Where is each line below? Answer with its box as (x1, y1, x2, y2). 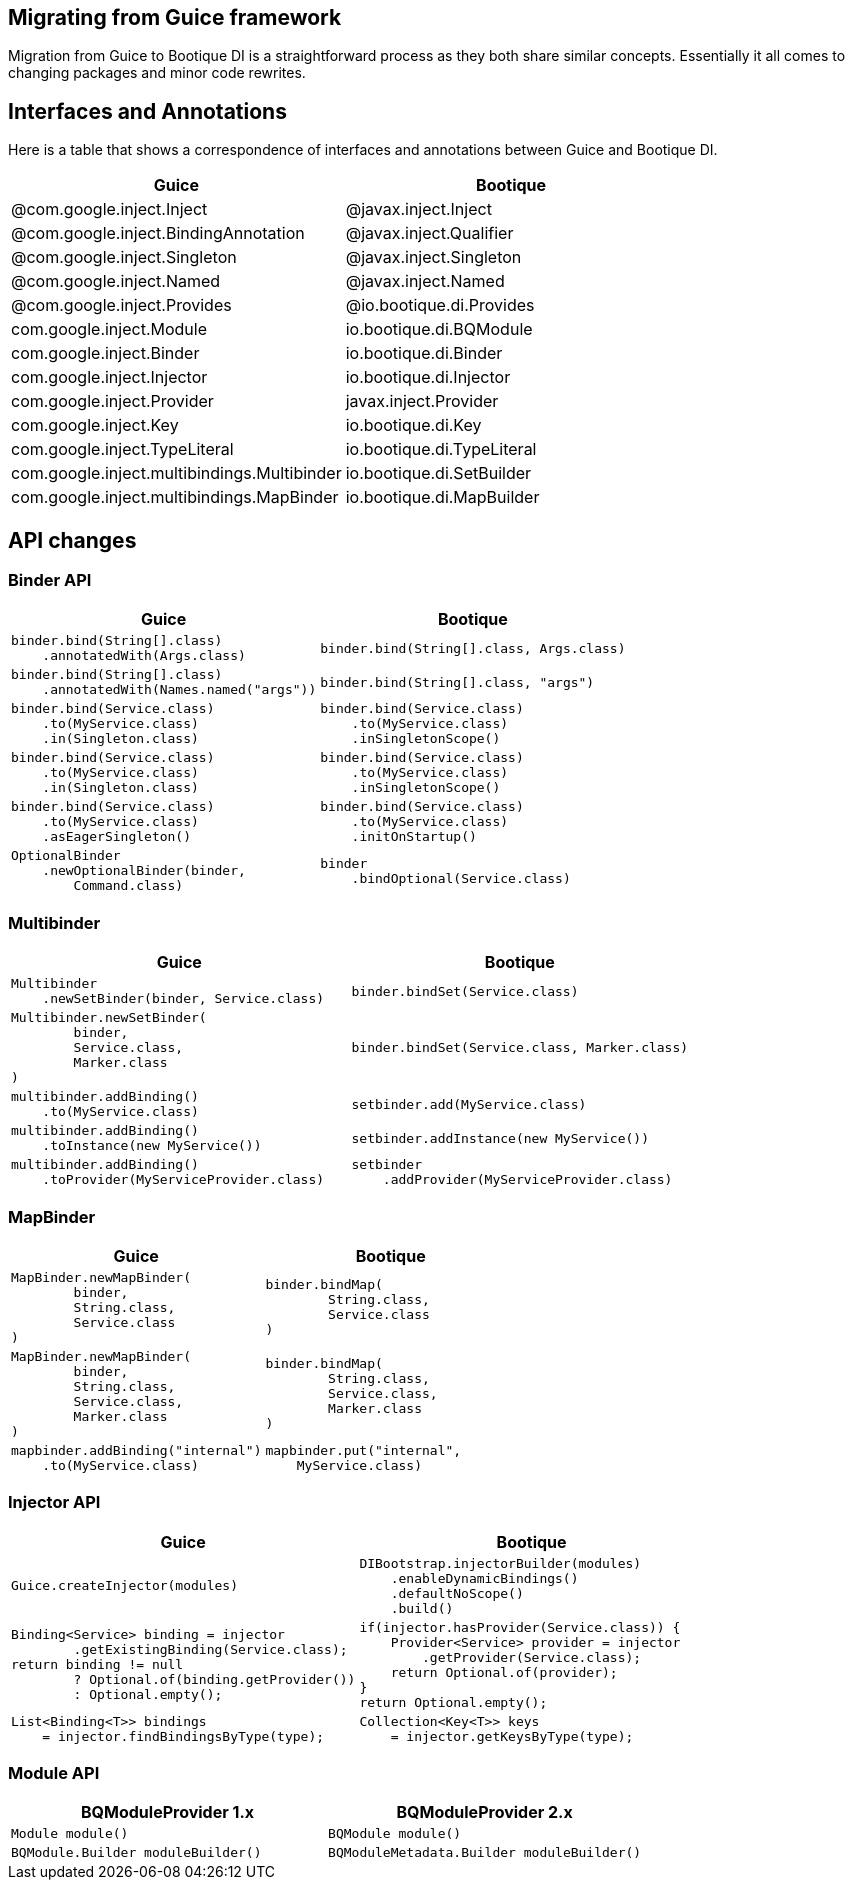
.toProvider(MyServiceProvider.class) (42, 1172, 325, 1188)
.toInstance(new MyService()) (42, 1138, 262, 1154)
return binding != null (11, 1657, 184, 1673)
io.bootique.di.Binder (345, 343, 503, 364)
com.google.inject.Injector (11, 367, 208, 388)
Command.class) (73, 878, 184, 894)
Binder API (8, 570, 92, 591)
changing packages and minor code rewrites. (8, 64, 306, 82)
